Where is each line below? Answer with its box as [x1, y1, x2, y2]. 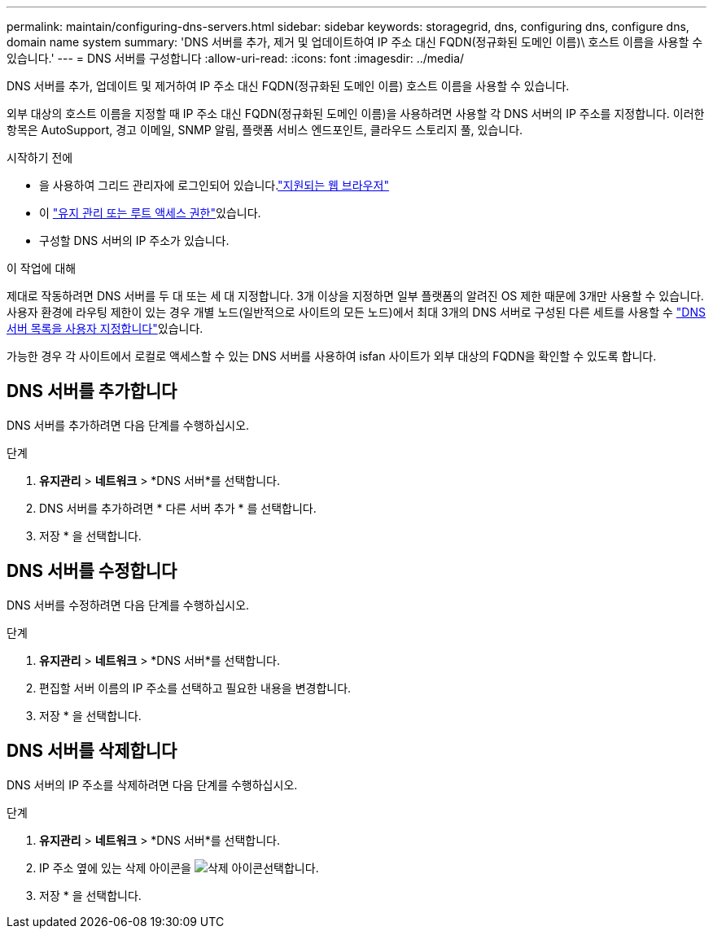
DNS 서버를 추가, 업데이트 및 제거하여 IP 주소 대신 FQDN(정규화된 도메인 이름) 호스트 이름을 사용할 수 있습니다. [7, 79, 570, 93]
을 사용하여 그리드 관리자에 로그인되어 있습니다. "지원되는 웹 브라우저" [39, 178, 389, 192]
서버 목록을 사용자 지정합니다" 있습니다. [7, 321, 203, 335]
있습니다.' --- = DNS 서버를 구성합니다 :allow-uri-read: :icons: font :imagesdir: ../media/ [7, 51, 465, 65]
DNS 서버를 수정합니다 [7, 561, 177, 582]
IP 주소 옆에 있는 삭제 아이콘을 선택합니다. [39, 860, 319, 875]
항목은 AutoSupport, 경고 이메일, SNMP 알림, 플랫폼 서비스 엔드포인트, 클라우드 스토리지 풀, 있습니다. [7, 123, 523, 137]
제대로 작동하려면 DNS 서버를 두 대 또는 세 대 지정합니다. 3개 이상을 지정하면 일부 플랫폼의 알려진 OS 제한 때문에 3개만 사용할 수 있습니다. [7, 289, 704, 303]
